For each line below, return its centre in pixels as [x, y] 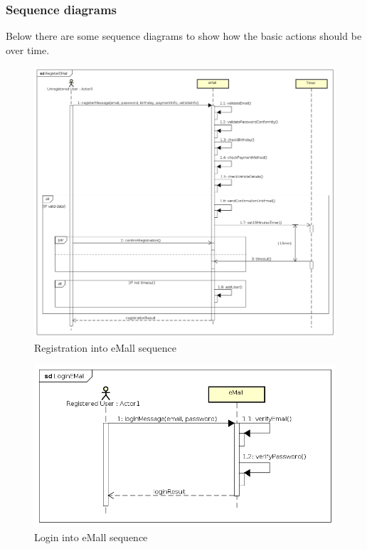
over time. [28, 49]
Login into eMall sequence [91, 537]
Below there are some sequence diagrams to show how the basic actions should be [184, 36]
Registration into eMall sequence [105, 347]
